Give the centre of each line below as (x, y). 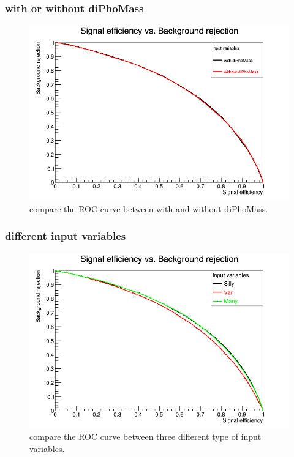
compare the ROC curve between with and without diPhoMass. (149, 208)
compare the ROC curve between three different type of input (145, 437)
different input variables (66, 236)
